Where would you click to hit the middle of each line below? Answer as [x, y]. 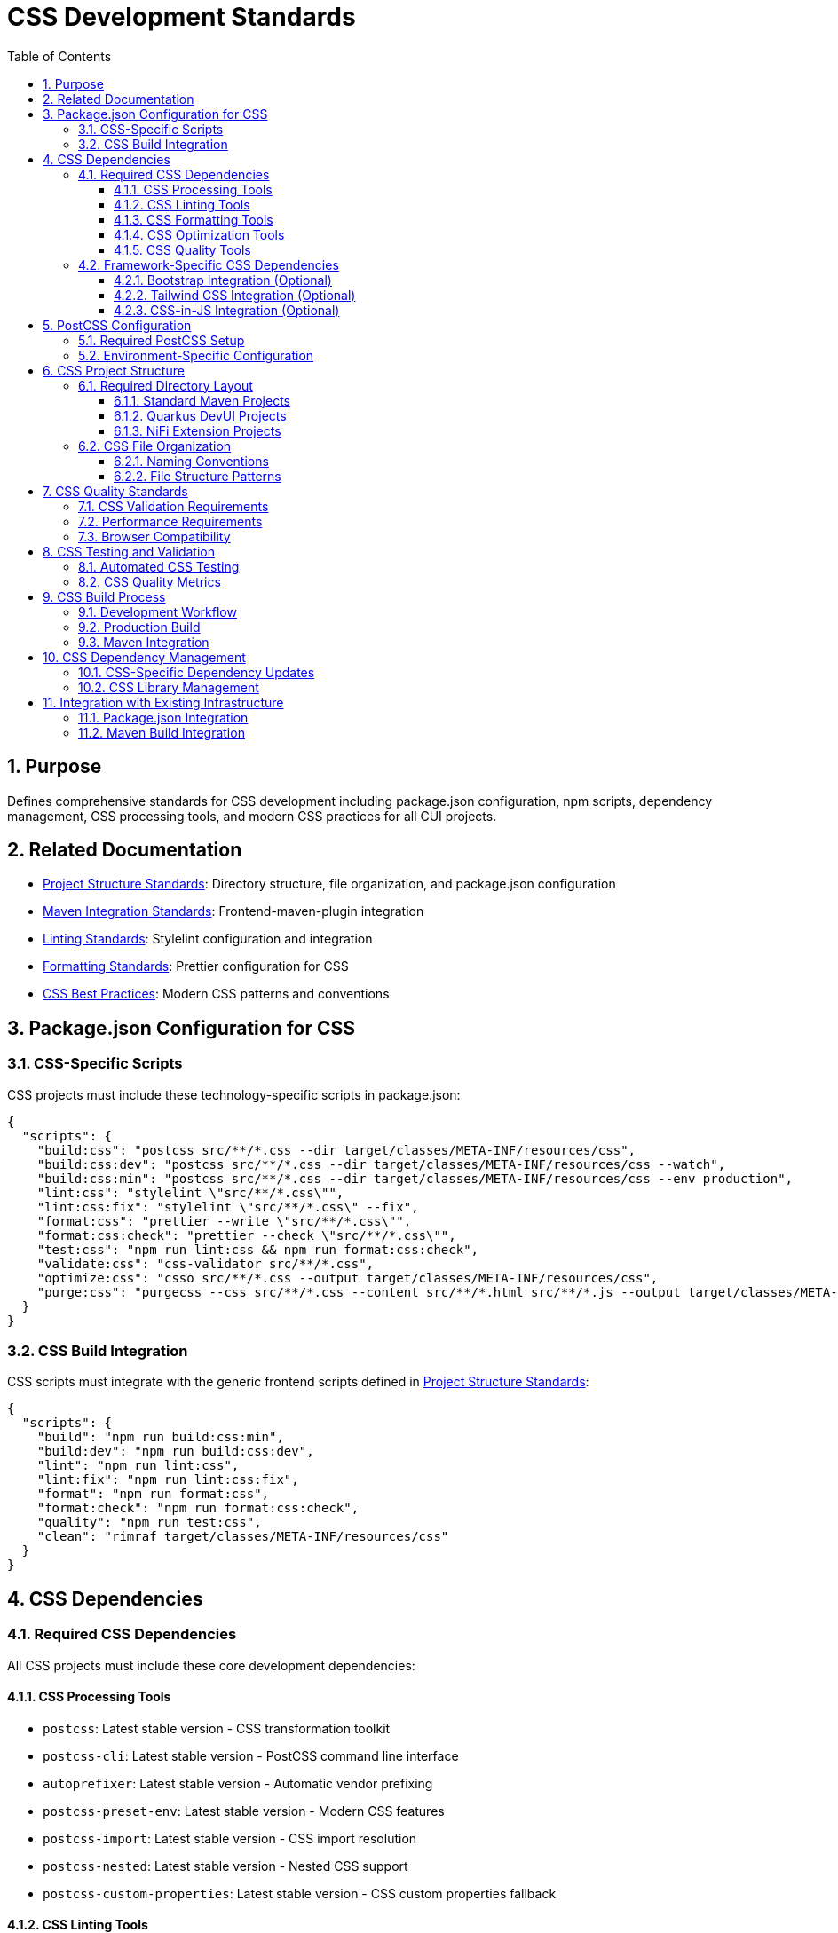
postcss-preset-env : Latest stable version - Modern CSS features [244, 1811]
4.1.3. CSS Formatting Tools [194, 219]
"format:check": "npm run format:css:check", [198, 1508]
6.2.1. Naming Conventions [191, 461]
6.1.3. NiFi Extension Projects [198, 430]
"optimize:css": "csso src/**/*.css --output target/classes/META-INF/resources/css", [348, 1278]
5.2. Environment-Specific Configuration [196, 355]
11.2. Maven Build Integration [162, 732]
